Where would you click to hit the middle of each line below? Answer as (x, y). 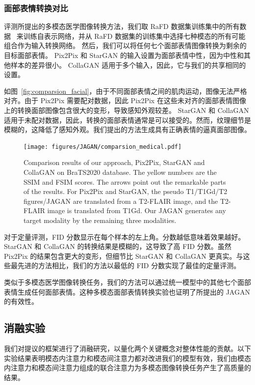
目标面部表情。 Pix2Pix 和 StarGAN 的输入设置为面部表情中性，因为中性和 (124, 55)
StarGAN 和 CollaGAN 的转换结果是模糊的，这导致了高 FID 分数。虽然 (118, 246)
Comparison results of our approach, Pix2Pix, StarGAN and (114, 162)
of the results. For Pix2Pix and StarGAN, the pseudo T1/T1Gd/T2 (126, 191)
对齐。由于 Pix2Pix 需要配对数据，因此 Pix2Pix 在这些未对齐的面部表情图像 (125, 100)
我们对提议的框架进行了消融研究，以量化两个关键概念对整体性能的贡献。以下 (127, 348)
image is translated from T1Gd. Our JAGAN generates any (137, 210)
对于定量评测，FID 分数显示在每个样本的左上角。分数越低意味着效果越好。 (125, 236)
